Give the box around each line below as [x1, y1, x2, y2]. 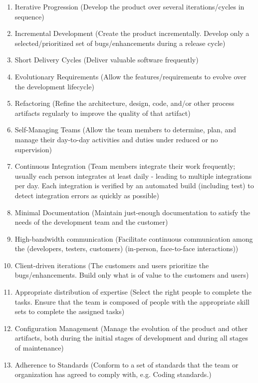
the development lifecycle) [14, 81, 94, 91]
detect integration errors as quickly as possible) [14, 190, 159, 200]
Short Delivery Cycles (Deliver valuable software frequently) [14, 54, 199, 65]
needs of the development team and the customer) [14, 217, 168, 227]
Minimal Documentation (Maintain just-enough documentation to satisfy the [14, 207, 251, 217]
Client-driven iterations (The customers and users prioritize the [14, 260, 209, 270]
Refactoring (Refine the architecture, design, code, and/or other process [14, 98, 235, 108]
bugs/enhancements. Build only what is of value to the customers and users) [14, 270, 249, 280]
